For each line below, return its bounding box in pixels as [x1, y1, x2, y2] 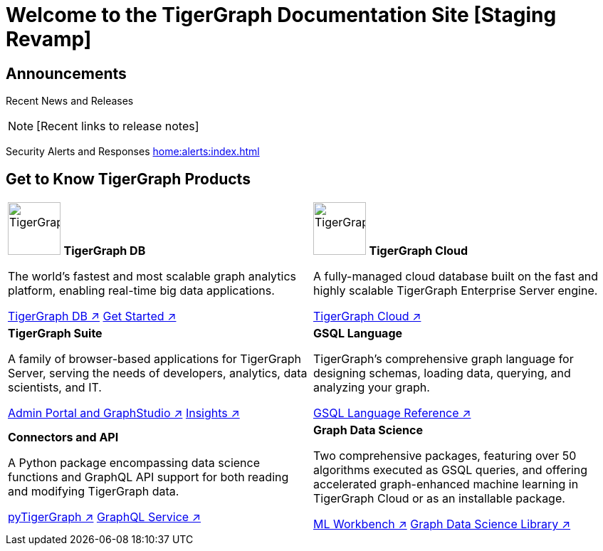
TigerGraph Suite [8, 326, 103, 341]
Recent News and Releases [6, 95, 134, 107]
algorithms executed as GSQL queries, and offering [313, 463, 588, 478]
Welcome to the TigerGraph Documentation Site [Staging [6, 3, 557, 27]
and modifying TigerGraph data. [8, 484, 179, 499]
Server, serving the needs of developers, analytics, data [8, 366, 308, 381]
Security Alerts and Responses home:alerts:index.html [6, 145, 260, 158]
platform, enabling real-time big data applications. [8, 283, 275, 298]
